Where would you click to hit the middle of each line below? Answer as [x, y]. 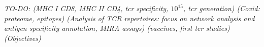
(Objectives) [23, 38]
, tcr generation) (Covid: [222, 8]
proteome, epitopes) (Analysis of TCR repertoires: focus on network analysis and [129, 18]
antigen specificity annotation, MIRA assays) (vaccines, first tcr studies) [117, 28]
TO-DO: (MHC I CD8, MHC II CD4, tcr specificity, [86, 8]
